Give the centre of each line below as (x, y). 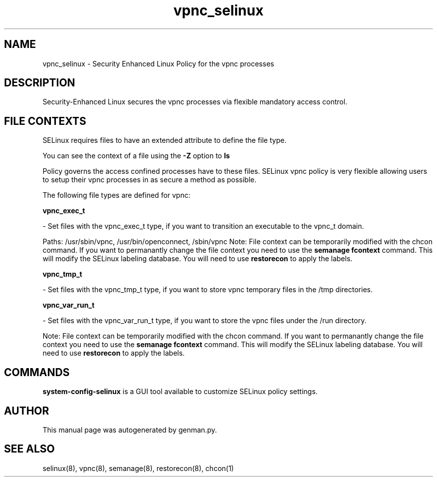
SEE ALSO (29, 449)
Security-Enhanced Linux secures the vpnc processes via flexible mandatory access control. (195, 102)
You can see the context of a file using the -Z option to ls (136, 156)
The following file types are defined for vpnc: (116, 195)
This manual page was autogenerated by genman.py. (130, 430)
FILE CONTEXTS (45, 121)
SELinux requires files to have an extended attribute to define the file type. (165, 140)
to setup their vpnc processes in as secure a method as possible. (150, 180)
